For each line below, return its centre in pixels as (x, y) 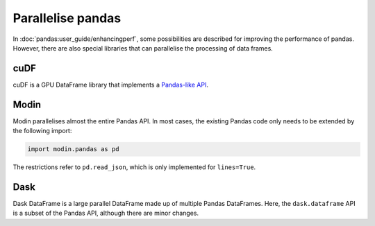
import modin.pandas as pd (73, 149)
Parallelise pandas (67, 18)
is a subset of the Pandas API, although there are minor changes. (106, 213)
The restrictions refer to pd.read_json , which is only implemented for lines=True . (134, 167)
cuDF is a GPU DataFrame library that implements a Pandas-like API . (110, 85)
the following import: (42, 131)
